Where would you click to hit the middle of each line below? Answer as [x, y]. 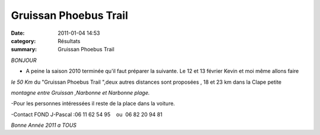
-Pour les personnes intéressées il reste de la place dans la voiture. [93, 104]
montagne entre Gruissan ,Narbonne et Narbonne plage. [80, 93]
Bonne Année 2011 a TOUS [44, 125]
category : [23, 41]
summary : [24, 50]
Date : [18, 33]
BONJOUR [24, 60]
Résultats [69, 41]
